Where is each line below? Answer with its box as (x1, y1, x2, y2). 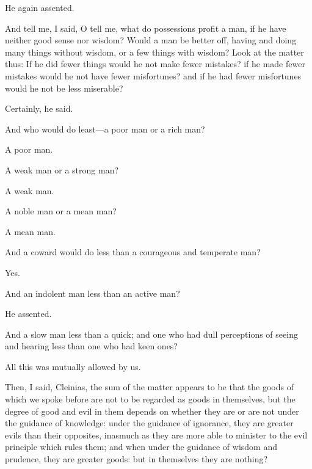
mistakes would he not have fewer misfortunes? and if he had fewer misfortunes (5, 69, 302, 82)
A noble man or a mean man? (5, 205, 117, 217)
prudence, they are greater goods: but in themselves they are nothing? (5, 453, 268, 465)
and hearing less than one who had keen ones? (5, 340, 178, 352)
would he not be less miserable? (5, 81, 123, 94)
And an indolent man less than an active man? (5, 286, 180, 299)
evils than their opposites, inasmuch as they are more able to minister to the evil (5, 428, 308, 441)
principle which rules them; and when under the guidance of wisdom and (5, 440, 277, 453)
